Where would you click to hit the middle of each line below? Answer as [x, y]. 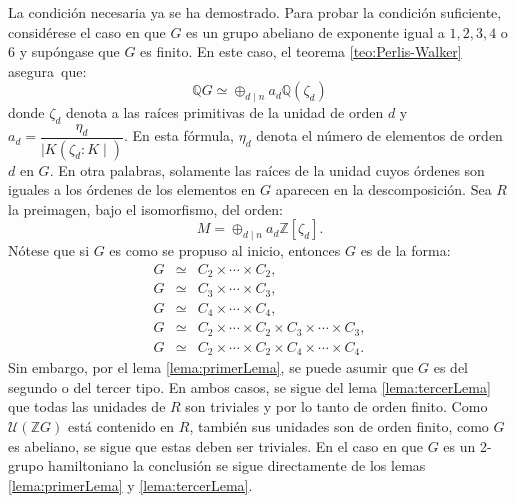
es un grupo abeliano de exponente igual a [315, 31]
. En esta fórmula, [179, 135]
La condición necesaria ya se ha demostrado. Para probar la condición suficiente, [255, 12]
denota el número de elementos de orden [379, 135]
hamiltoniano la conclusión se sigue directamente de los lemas [237, 465]
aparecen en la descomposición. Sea [383, 189]
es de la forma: [405, 250]
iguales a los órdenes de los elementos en [132, 189]
